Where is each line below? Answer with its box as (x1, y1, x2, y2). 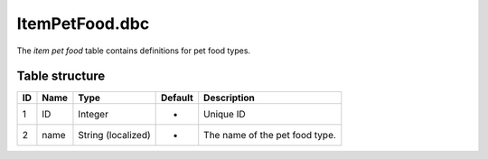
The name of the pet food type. (203, 129, 336, 142)
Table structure (16, 69, 106, 84)
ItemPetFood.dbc (16, 14, 150, 33)
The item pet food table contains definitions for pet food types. (16, 45, 251, 56)
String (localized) (78, 129, 151, 142)
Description (203, 91, 255, 104)
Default (161, 91, 193, 104)
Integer (78, 108, 108, 121)
